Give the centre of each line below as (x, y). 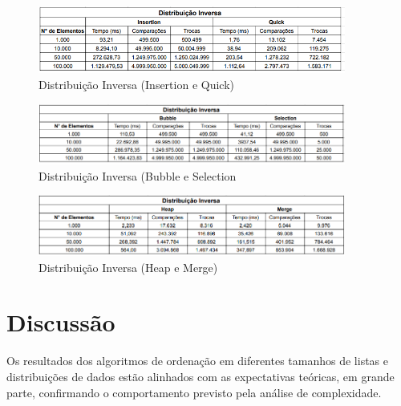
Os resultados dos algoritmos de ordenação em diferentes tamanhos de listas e (198, 361)
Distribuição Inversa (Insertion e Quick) (136, 85)
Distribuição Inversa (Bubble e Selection (138, 175)
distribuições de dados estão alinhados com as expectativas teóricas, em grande (200, 376)
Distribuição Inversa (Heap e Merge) (128, 267)
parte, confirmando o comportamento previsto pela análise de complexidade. (194, 392)
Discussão (61, 322)
